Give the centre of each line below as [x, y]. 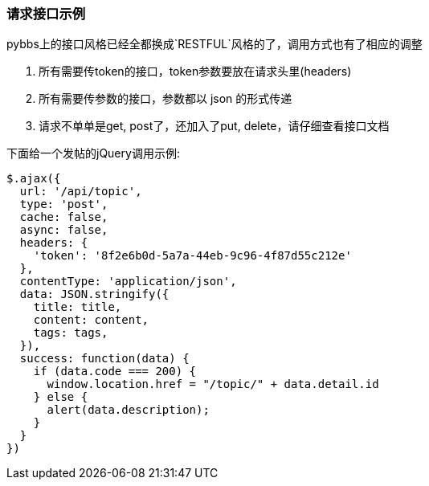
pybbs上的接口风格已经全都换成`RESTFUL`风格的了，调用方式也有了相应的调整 [214, 44]
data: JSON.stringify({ [94, 294]
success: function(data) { [104, 359]
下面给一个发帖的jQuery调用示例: [93, 153]
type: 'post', [64, 204]
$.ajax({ [34, 179]
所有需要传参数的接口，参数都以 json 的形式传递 [165, 99]
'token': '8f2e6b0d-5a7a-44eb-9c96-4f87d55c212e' [192, 256]
